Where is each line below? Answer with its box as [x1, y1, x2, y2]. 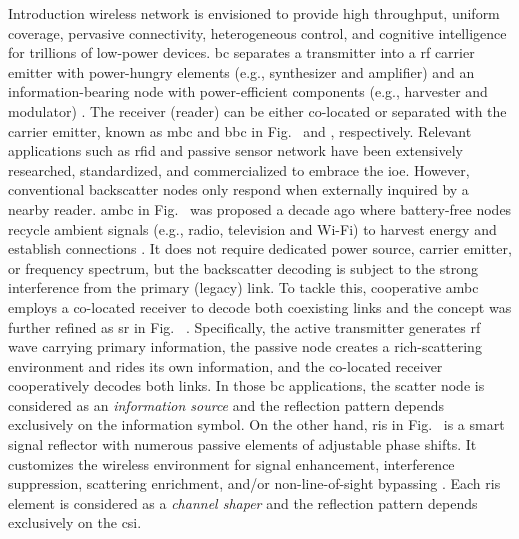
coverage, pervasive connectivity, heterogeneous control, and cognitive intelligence [8, 22, 507, 43]
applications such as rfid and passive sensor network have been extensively [8, 140, 463, 161]
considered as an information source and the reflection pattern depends [8, 394, 445, 415]
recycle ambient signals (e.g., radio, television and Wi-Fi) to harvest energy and [8, 218, 497, 239]
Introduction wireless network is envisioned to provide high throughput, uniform [8, 3, 500, 23]
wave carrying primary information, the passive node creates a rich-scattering [8, 336, 482, 357]
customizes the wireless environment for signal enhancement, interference [8, 453, 455, 474]
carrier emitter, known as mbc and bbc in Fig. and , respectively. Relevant [8, 120, 472, 141]
